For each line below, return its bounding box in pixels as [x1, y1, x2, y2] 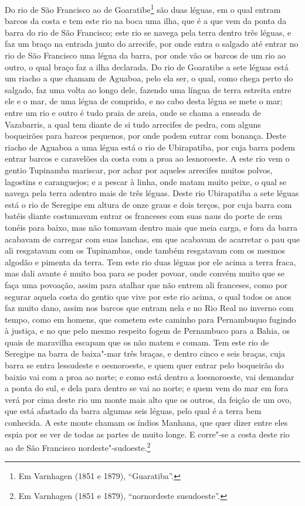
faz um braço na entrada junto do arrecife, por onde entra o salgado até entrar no [5, 37, 299, 50]
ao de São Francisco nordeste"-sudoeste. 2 [5, 440, 151, 453]
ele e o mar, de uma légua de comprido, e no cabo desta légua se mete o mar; [5, 95, 283, 107]
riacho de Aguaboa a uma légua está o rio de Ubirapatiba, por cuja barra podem [5, 141, 296, 153]
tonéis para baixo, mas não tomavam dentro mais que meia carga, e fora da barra [5, 221, 297, 233]
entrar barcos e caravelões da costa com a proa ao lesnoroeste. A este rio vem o [5, 152, 290, 165]
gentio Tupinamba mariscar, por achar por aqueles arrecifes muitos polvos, [5, 163, 273, 176]
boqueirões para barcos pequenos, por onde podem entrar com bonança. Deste [5, 129, 286, 142]
